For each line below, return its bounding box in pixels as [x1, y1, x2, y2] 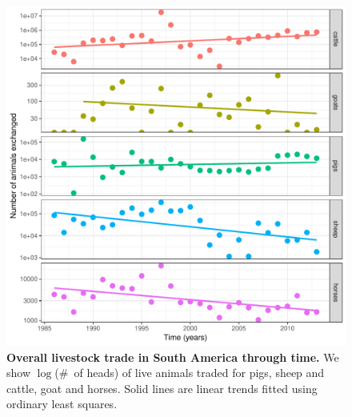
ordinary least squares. [6, 395, 118, 412]
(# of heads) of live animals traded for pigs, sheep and [54, 364, 325, 381]
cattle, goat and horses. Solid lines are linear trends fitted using [6, 379, 318, 396]
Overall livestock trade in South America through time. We [6, 348, 339, 365]
